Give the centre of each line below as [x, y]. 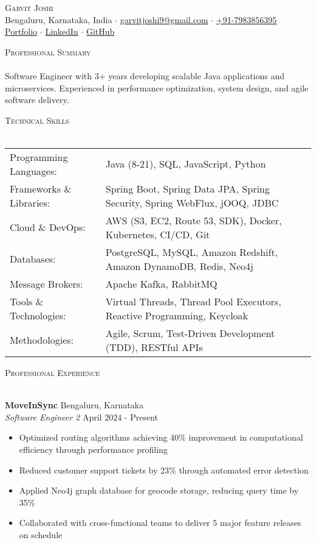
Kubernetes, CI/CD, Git [158, 234]
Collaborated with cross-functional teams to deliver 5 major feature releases [160, 523]
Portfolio [21, 31]
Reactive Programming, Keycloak [177, 315]
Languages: [33, 171]
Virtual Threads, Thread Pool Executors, [193, 301]
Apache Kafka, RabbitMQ [161, 283]
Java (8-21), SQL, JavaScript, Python [186, 164]
